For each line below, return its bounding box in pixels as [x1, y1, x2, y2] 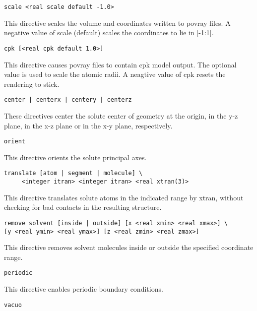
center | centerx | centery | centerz [4, 96, 132, 104]
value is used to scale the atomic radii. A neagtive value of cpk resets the [4, 69, 226, 79]
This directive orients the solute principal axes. [4, 152, 147, 162]
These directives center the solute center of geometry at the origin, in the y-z [4, 110, 238, 121]
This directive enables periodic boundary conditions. [4, 284, 163, 294]
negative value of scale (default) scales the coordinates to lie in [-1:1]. [4, 27, 214, 38]
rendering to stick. [4, 78, 60, 89]
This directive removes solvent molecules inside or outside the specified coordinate [4, 242, 254, 252]
